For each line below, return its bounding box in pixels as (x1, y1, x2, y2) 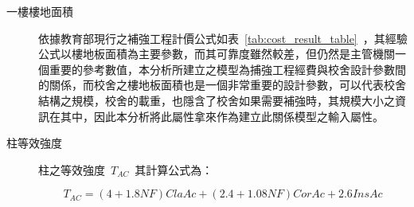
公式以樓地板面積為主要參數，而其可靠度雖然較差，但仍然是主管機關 (38, 45, 395, 62)
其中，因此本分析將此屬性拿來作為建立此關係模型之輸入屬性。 (60, 107, 384, 124)
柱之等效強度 (38, 161, 105, 178)
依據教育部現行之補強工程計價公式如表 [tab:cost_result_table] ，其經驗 (38, 29, 408, 46)
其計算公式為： (135, 161, 213, 178)
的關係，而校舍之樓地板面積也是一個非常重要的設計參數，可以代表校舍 (38, 76, 406, 93)
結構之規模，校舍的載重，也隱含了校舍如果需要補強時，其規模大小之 (38, 92, 395, 108)
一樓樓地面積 (6, 3, 73, 19)
